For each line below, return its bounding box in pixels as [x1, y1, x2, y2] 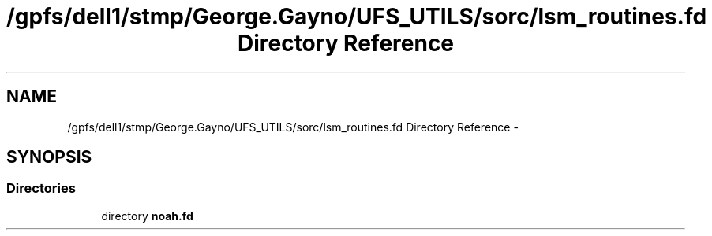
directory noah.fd [101, 208, 193, 223]
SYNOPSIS [6, 147, 92, 168]
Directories [6, 180, 76, 197]
